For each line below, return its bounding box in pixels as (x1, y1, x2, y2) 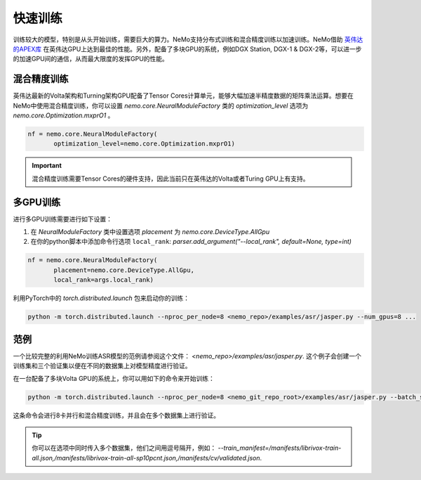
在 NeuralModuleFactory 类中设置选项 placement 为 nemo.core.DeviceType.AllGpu (30, 228, 270, 236)
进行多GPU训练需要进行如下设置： (13, 214, 112, 223)
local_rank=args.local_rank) (53, 276, 154, 284)
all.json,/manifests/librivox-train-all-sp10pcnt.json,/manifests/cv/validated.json (32, 453, 260, 462)
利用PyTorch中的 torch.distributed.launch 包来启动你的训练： (13, 294, 189, 302)
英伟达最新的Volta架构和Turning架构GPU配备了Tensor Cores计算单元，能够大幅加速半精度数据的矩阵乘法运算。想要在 (13, 91, 354, 100)
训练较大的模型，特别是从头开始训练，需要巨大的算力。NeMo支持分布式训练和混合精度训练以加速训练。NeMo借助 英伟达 (13, 35, 363, 44)
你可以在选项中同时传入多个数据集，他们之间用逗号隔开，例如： (32, 443, 217, 453)
